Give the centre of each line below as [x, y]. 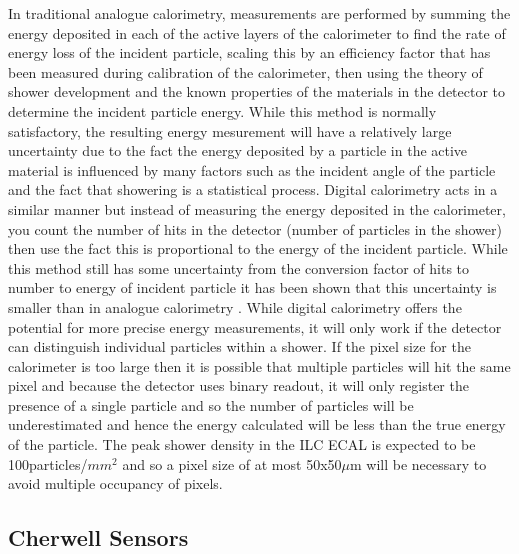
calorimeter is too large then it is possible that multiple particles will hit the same [259, 365]
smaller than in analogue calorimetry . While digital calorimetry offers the [235, 306]
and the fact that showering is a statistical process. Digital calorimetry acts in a [253, 189]
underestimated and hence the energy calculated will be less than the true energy [257, 424]
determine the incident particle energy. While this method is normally [222, 110]
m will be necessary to [418, 463]
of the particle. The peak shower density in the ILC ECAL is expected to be [242, 444]
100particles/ [48, 463]
